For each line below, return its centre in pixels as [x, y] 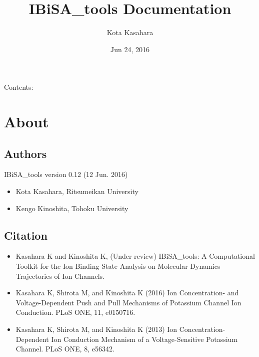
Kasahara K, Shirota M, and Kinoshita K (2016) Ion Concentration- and [127, 293]
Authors [25, 153]
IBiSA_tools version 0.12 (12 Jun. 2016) [66, 174]
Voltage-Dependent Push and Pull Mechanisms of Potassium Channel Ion [128, 302]
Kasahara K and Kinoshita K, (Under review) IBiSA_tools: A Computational [135, 256]
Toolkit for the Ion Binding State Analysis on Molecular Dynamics [118, 266]
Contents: [19, 87]
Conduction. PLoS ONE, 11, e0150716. [75, 312]
